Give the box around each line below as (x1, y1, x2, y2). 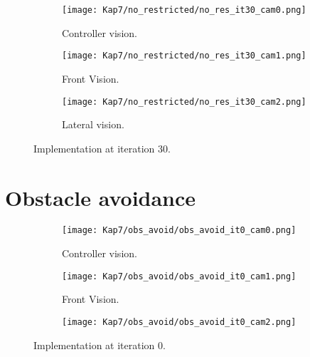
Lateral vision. (62, 117, 124, 132)
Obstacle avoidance (5, 182, 196, 212)
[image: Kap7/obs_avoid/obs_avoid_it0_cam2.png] (62, 316, 296, 327)
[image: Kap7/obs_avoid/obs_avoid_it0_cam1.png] (62, 271, 296, 281)
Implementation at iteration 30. (33, 140, 171, 155)
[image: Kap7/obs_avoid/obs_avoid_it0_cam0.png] (62, 225, 296, 236)
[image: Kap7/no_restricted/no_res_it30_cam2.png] (62, 96, 306, 107)
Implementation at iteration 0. (33, 337, 166, 352)
